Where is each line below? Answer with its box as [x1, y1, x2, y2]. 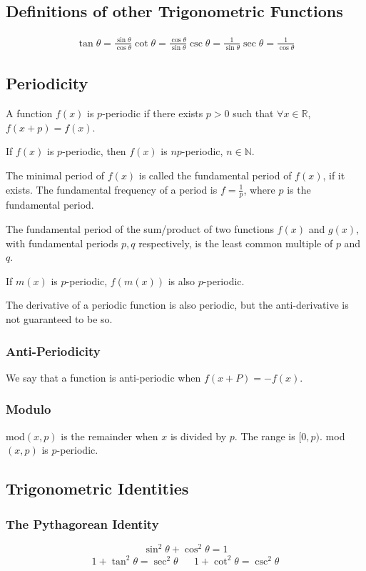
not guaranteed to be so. [6, 312, 113, 327]
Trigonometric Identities [6, 477, 189, 500]
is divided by [170, 428, 227, 443]
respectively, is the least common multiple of [138, 235, 333, 250]
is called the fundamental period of [138, 168, 292, 183]
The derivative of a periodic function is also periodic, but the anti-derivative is [6, 297, 349, 312]
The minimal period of [6, 168, 105, 183]
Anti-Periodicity [6, 342, 101, 359]
